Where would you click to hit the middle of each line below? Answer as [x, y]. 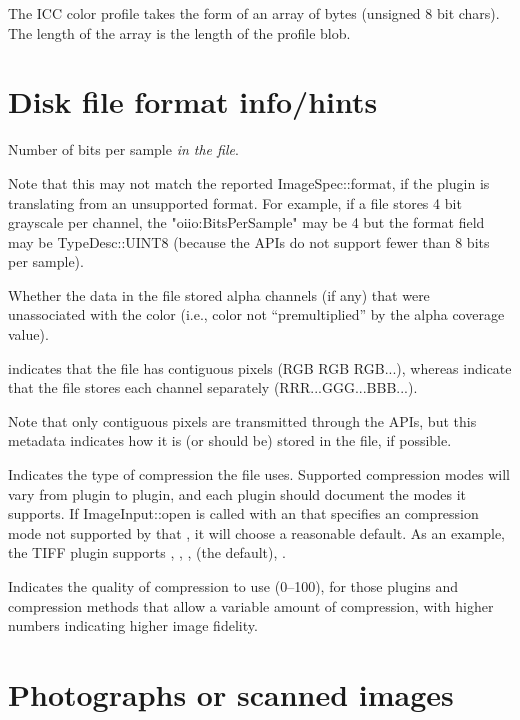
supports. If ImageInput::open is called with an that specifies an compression [243, 513]
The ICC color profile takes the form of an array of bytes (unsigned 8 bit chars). [254, 13]
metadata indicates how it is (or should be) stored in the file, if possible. [230, 440]
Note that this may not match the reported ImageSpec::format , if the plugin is [249, 182]
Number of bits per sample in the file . [123, 149]
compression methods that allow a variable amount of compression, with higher [251, 605]
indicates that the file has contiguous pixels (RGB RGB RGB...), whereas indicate [260, 367]
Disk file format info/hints [193, 101]
